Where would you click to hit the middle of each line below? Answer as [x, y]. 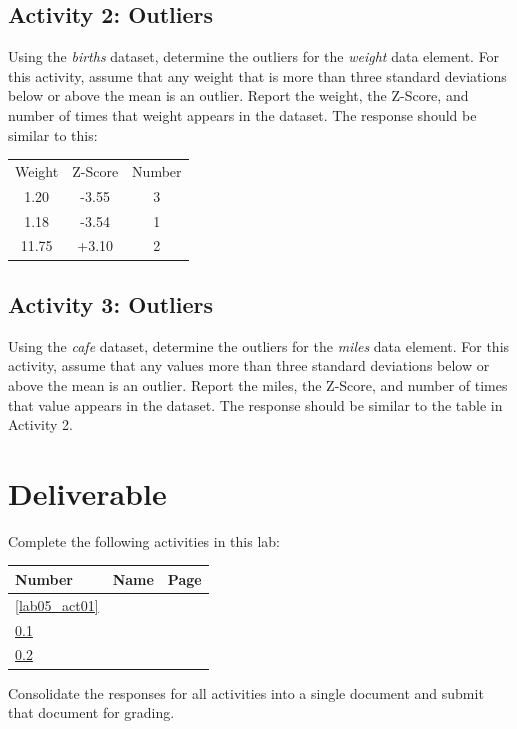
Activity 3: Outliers [111, 303]
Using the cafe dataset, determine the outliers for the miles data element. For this [259, 345]
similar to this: [53, 134]
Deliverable [87, 492]
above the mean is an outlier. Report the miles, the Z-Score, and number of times [258, 384]
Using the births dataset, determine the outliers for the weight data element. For [254, 56]
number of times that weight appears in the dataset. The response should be [242, 114]
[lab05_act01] [57, 604]
